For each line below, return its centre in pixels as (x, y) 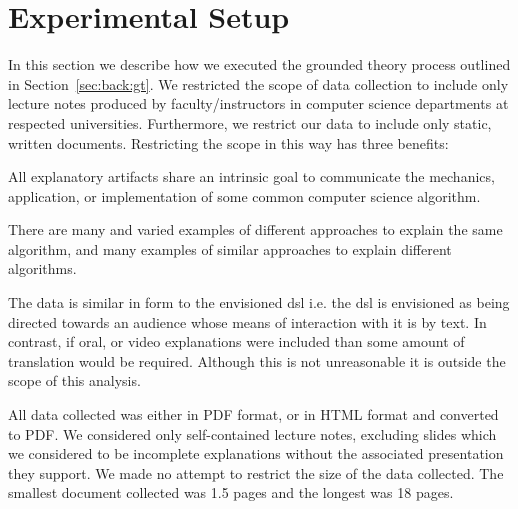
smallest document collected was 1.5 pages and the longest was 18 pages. (231, 492)
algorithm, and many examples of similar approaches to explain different (230, 248)
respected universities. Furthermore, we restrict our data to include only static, (250, 122)
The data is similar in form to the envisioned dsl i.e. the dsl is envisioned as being (259, 302)
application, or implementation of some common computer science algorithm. (244, 195)
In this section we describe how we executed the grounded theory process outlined (259, 64)
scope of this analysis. (74, 380)
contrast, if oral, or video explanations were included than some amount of (236, 341)
